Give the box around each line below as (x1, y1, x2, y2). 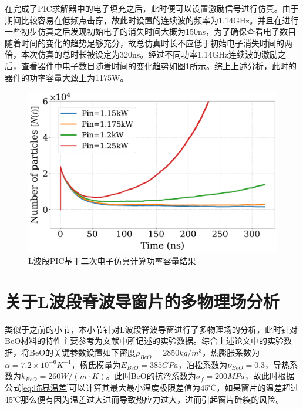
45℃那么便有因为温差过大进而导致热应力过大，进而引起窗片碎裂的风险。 (5, 393, 284, 405)
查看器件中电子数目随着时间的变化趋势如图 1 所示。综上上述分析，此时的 (21, 59, 297, 72)
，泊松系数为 (178, 358, 228, 370)
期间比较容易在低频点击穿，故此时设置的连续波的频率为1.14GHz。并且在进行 (5, 13, 299, 26)
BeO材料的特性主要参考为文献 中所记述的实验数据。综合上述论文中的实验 (5, 334, 284, 347)
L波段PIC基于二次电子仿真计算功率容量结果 (28, 255, 196, 267)
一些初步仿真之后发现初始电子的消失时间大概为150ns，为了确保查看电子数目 (5, 25, 297, 38)
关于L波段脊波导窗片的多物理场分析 (5, 289, 280, 313)
